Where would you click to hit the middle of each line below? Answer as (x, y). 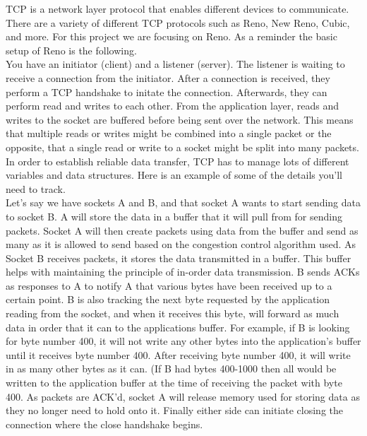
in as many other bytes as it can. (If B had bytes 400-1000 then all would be (171, 369)
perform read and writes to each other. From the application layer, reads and (173, 106)
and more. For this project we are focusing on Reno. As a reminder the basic (172, 36)
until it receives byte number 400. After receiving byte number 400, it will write (178, 354)
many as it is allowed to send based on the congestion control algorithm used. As (181, 244)
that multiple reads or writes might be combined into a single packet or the (169, 133)
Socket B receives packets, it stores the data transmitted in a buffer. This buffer (179, 258)
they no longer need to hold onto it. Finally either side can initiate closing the (175, 410)
